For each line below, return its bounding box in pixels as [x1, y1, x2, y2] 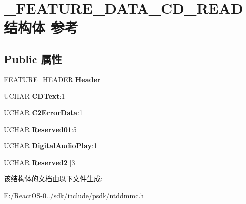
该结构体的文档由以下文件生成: [4, 173, 103, 184]
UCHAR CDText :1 [4, 91, 65, 101]
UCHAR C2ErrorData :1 [4, 107, 83, 117]
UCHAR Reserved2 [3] [4, 157, 77, 167]
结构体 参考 [4, 17, 78, 37]
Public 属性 [4, 51, 62, 66]
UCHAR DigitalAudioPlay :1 [4, 140, 97, 151]
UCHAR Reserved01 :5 [4, 124, 77, 134]
